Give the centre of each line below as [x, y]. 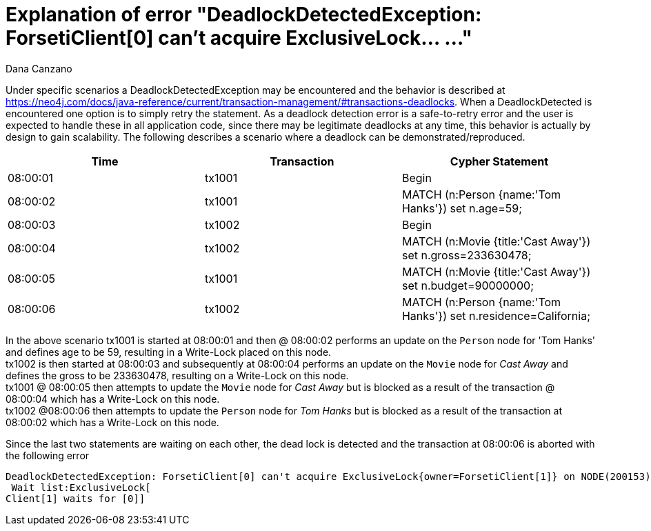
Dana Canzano [39, 68]
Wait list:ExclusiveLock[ [81, 487]
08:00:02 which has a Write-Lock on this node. [112, 422]
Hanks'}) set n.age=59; [462, 208]
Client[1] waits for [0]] [76, 498]
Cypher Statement [499, 161]
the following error [48, 455]
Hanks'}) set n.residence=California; [496, 315]
